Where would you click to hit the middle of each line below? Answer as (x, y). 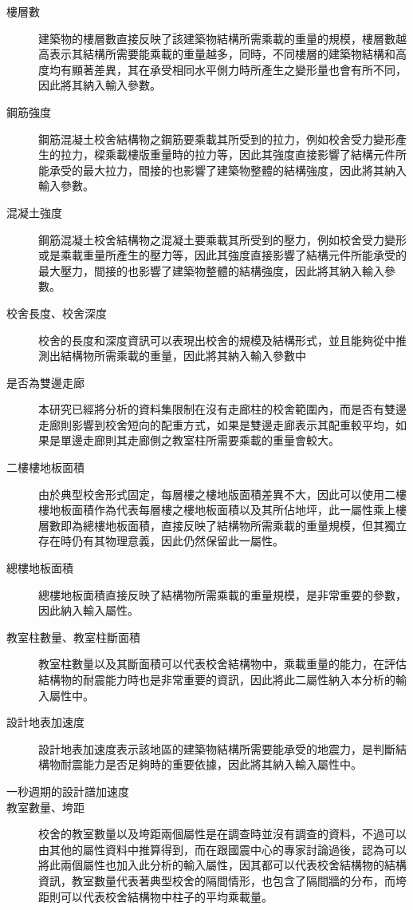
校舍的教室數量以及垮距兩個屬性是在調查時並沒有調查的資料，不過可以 (222, 834)
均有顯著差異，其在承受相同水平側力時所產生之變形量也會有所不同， (228, 69)
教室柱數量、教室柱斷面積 (73, 637)
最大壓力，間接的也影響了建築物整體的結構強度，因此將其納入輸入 (211, 270)
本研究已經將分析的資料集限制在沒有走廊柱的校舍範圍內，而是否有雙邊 (222, 409)
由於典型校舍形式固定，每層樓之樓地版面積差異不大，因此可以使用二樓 (222, 494)
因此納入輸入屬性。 (88, 610)
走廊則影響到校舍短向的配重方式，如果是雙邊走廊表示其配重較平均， (217, 424)
